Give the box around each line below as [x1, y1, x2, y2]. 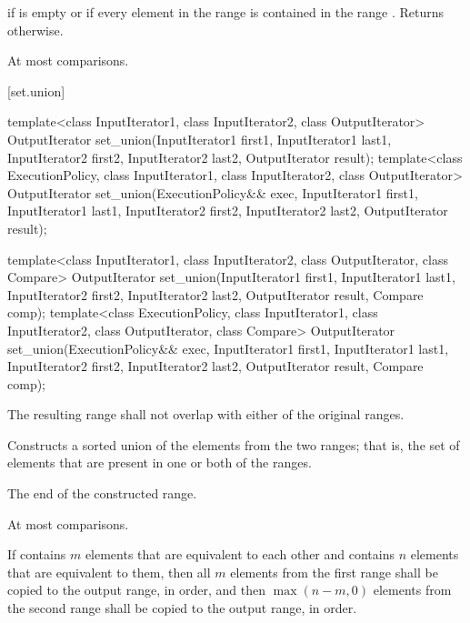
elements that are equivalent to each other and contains [85, 545, 395, 564]
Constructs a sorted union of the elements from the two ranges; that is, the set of [7, 435, 460, 454]
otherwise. [7, 20, 64, 39]
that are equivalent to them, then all [7, 562, 211, 581]
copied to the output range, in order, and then [7, 580, 266, 599]
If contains [7, 545, 66, 564]
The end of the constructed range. [7, 484, 197, 503]
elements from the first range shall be [230, 562, 438, 581]
